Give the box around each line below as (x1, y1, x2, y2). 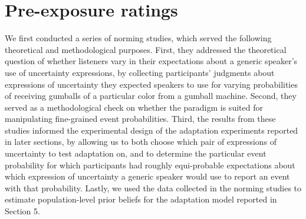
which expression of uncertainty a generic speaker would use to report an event (5, 170, 290, 182)
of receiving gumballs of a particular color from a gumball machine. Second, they (5, 89, 297, 102)
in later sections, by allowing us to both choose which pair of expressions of (5, 135, 277, 148)
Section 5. (5, 205, 40, 217)
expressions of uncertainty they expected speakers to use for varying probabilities (5, 78, 298, 90)
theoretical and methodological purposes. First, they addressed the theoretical (5, 43, 287, 55)
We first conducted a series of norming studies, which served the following (5, 32, 272, 44)
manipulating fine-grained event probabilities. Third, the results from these (5, 112, 276, 125)
